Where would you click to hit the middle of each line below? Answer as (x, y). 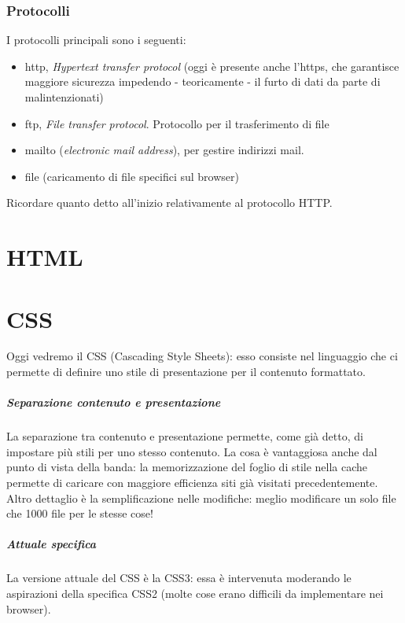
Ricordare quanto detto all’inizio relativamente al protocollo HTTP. (169, 203)
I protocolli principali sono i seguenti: (96, 40)
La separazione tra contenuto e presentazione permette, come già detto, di (185, 436)
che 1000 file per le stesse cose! (80, 513)
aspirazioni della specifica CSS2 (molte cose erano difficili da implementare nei (195, 593)
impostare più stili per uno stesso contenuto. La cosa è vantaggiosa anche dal (192, 451)
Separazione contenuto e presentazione (114, 402)
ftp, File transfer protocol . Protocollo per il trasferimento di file (177, 123)
